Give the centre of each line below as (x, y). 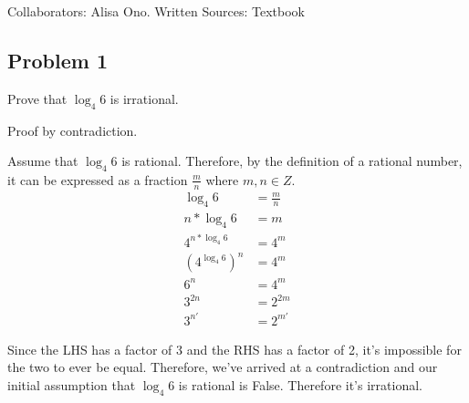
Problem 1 (57, 60)
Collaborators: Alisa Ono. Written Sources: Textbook (156, 11)
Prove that (37, 98)
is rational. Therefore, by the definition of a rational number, (292, 161)
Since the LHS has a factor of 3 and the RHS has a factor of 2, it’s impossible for (234, 349)
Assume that (43, 161)
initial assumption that (72, 384)
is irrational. (144, 98)
